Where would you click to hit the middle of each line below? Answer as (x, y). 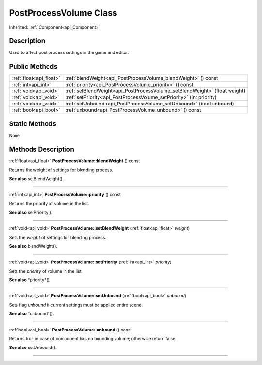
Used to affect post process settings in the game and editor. (69, 52)
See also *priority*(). (30, 280)
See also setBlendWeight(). (36, 179)
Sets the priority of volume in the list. (46, 271)
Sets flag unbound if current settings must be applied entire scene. (76, 305)
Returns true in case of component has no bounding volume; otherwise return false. (93, 339)
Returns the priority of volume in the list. (49, 204)
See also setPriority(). (31, 212)
